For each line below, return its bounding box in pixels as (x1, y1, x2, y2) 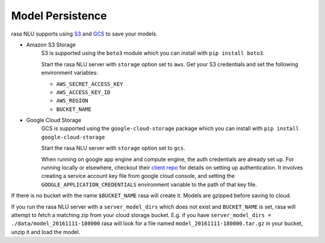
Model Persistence (11, 9, 107, 22)
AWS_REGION (56, 97, 88, 104)
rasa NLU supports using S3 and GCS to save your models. (11, 30, 158, 37)
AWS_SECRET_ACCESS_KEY (56, 80, 123, 87)
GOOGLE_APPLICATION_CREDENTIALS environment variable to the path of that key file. (41, 181, 257, 188)
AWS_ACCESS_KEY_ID (56, 89, 111, 96)
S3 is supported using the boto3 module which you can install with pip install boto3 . (41, 49, 265, 57)
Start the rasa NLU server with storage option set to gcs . (41, 145, 185, 152)
